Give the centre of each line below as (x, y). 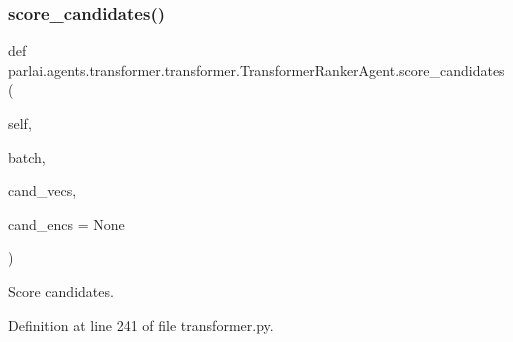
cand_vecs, (42, 190)
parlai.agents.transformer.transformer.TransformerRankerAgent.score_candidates (256, 69)
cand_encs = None (66, 223)
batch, (27, 156)
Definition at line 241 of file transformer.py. (141, 324)
